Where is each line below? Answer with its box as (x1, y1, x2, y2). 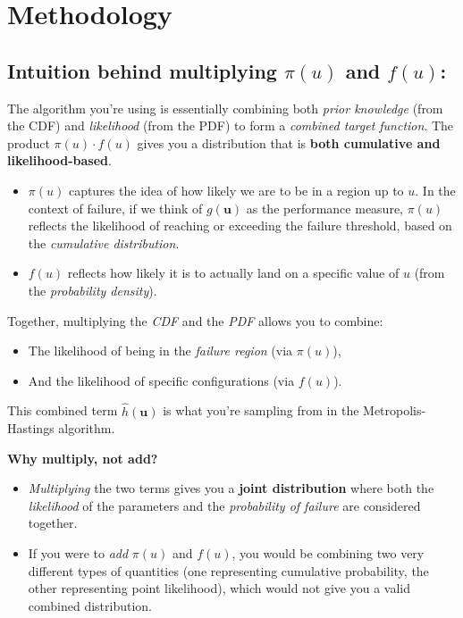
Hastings (7, 419, 55, 438)
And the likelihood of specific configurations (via (28, 371, 295, 389)
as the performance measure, (246, 198, 403, 217)
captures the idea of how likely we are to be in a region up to (68, 180, 404, 199)
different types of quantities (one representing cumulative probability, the (28, 561, 429, 580)
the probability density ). (28, 280, 157, 299)
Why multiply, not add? (7, 448, 158, 467)
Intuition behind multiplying (7, 56, 277, 84)
